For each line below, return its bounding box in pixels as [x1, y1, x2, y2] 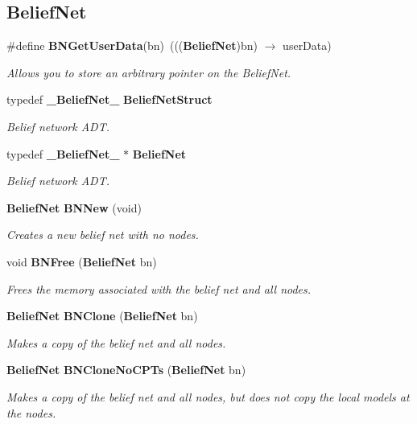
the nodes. [6, 404, 56, 421]
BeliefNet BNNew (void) [6, 199, 142, 216]
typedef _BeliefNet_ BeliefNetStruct [6, 91, 213, 108]
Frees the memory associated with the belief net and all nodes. [6, 280, 312, 297]
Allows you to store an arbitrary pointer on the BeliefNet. [6, 64, 291, 80]
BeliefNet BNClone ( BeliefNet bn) [6, 307, 198, 324]
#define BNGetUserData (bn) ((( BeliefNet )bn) [6, 37, 258, 54]
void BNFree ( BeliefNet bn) [6, 253, 157, 270]
